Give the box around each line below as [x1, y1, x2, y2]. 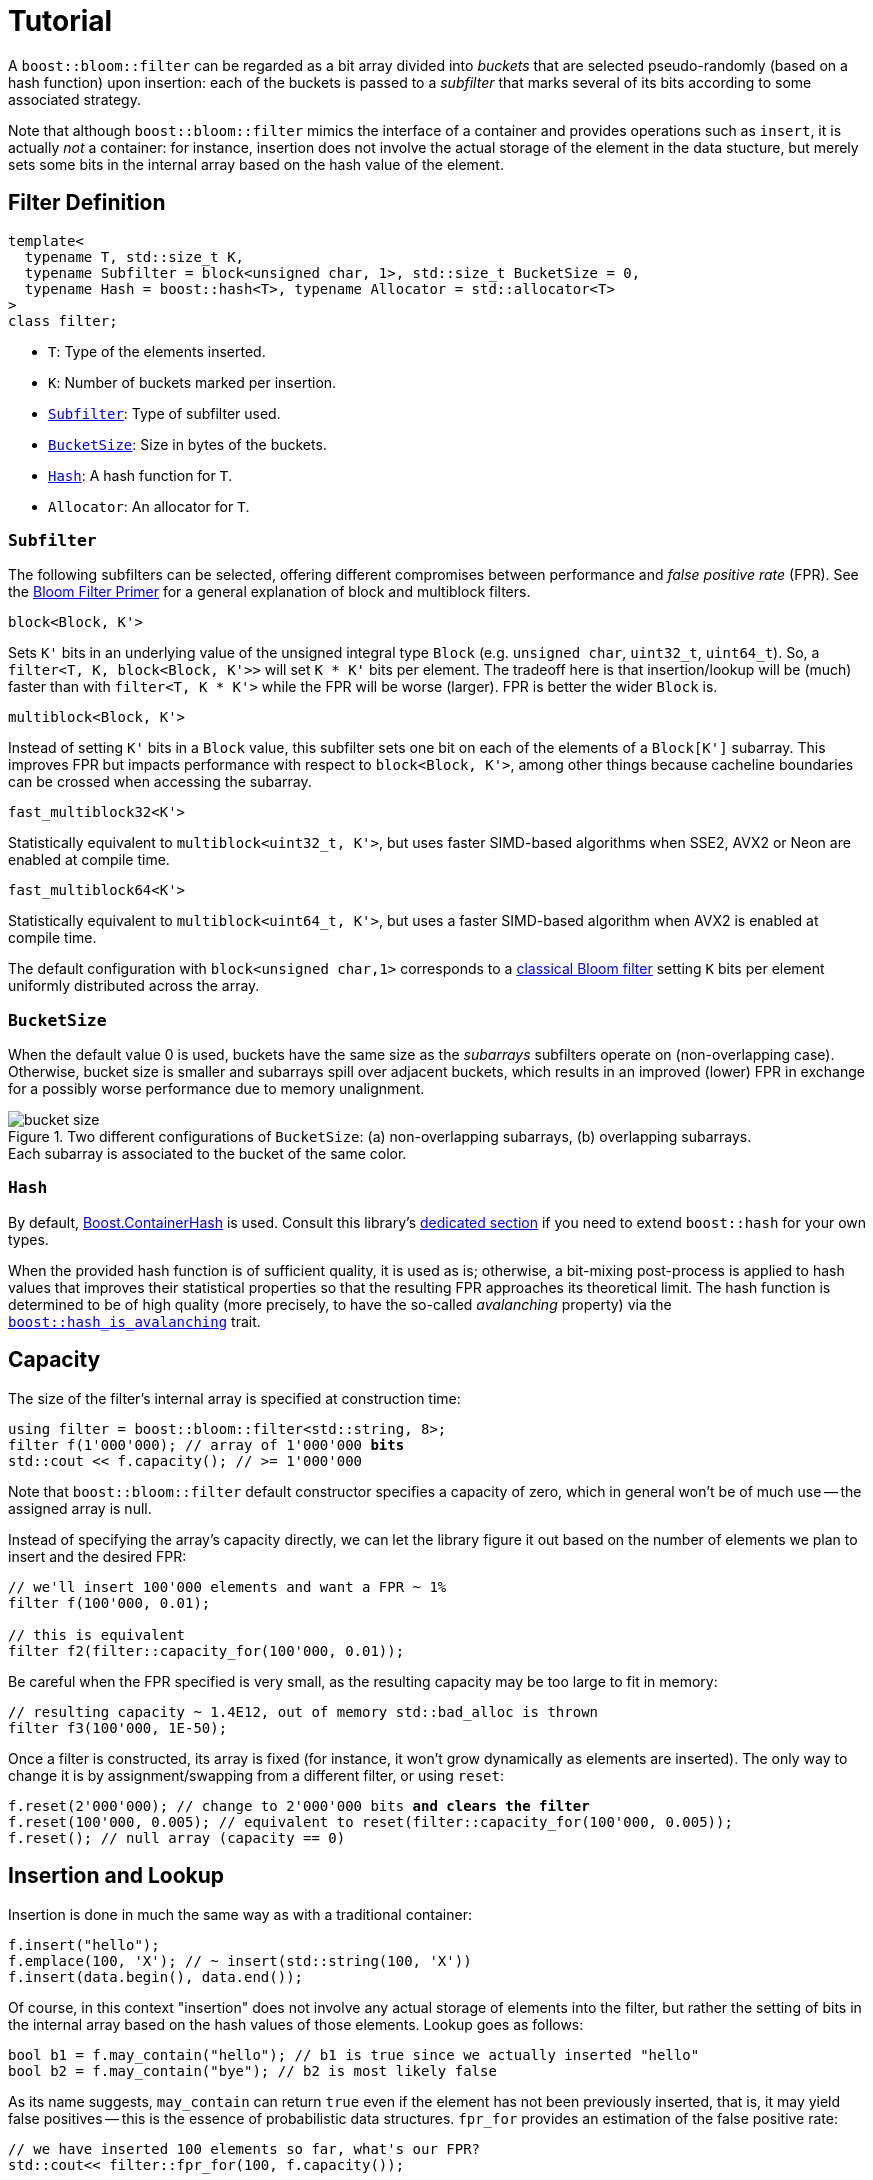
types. [8, 1230, 49, 1248]
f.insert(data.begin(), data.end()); [8, 1968, 304, 1985]
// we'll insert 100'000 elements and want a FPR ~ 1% [8, 1578, 447, 1595]
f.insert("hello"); [8, 1936, 160, 1953]
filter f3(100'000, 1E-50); [8, 1719, 228, 1736]
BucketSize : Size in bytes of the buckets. [48, 435, 327, 453]
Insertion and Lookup [8, 1863, 225, 1889]
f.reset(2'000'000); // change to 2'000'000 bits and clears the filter [8, 1797, 590, 1814]
